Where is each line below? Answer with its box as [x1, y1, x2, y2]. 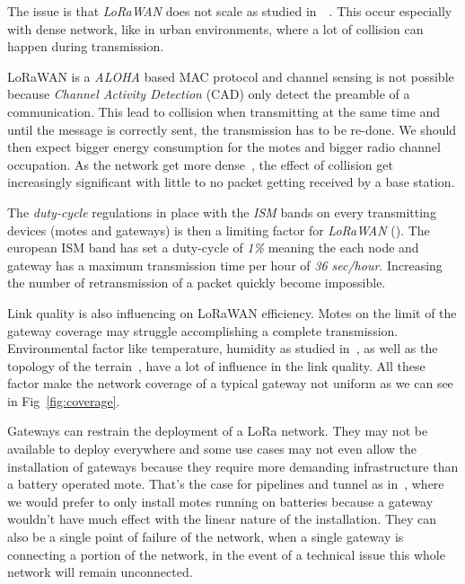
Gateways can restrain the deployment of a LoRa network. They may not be [7, 421, 428, 440]
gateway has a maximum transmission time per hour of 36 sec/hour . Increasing [7, 255, 443, 274]
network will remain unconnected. [7, 562, 193, 581]
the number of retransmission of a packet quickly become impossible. [7, 273, 386, 292]
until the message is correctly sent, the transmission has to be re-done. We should [7, 119, 457, 138]
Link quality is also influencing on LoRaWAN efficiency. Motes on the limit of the [7, 303, 457, 322]
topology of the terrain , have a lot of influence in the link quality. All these [7, 356, 426, 375]
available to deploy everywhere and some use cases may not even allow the [7, 439, 417, 458]
